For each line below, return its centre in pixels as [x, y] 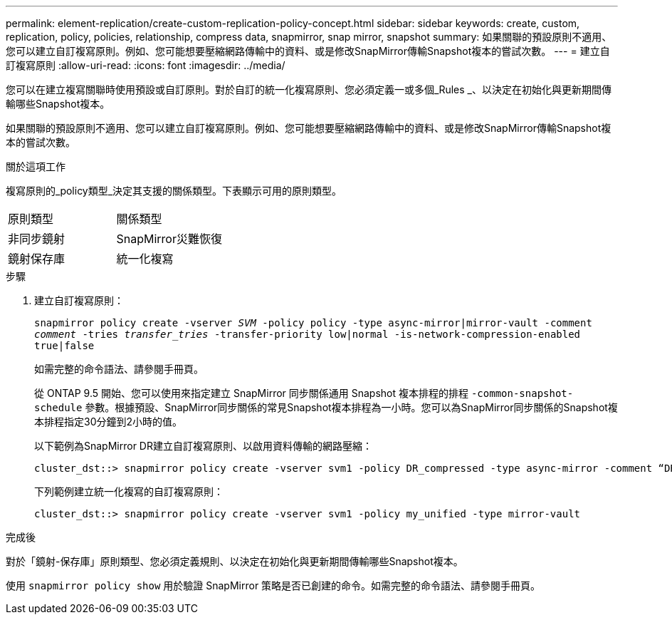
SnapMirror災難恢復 [169, 239]
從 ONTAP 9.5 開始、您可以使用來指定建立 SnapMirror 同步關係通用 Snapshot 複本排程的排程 [251, 393]
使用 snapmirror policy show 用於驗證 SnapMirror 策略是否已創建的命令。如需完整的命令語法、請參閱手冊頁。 [273, 585]
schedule [58, 408]
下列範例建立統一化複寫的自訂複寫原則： [129, 491]
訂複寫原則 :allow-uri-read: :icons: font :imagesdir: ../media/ [146, 65]
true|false [64, 346]
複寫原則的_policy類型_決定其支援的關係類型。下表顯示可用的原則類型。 [174, 191]
